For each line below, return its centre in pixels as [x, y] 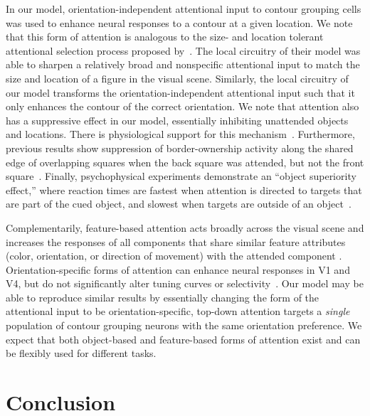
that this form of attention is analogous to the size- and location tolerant [165, 37]
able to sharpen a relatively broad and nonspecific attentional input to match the [183, 64]
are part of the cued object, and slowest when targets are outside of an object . [179, 204]
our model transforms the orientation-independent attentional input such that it [180, 92]
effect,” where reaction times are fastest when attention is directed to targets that [184, 190]
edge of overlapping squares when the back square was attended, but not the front [185, 162]
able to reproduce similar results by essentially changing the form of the [163, 297]
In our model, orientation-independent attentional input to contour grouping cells [184, 9]
